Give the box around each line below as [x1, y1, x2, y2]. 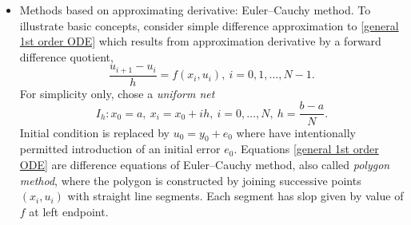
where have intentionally [236, 124, 356, 140]
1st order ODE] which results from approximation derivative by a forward [19, 33, 381, 49]
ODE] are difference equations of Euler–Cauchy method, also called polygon [19, 156, 390, 172]
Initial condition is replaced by [19, 124, 170, 140]
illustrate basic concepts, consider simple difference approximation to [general [19, 17, 399, 34]
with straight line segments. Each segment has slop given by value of [67, 187, 404, 204]
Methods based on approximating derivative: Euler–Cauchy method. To [19, 2, 371, 18]
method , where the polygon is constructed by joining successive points [19, 172, 361, 188]
